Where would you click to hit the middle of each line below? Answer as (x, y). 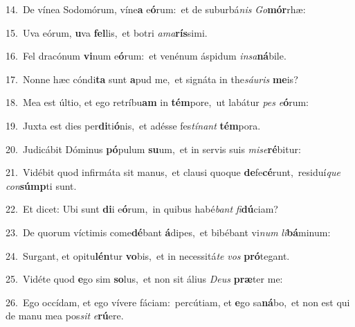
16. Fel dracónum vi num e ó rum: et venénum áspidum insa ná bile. (146, 56)
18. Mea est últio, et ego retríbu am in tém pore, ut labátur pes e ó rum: (157, 102)
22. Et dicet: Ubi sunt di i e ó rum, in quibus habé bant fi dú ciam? (142, 209)
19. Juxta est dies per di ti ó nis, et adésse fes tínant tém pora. (133, 125)
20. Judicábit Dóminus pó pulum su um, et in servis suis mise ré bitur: (153, 149)
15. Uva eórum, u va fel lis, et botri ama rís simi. (107, 32)
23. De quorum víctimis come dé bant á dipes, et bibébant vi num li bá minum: (168, 232)
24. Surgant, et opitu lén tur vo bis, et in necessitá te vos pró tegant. (148, 255)
